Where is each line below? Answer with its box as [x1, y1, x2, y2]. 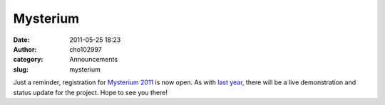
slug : [13, 65, 29, 74]
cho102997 [69, 45, 103, 53]
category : [13, 55, 43, 64]
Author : [13, 45, 37, 53]
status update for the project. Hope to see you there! [13, 88, 168, 96]
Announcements [69, 55, 118, 64]
